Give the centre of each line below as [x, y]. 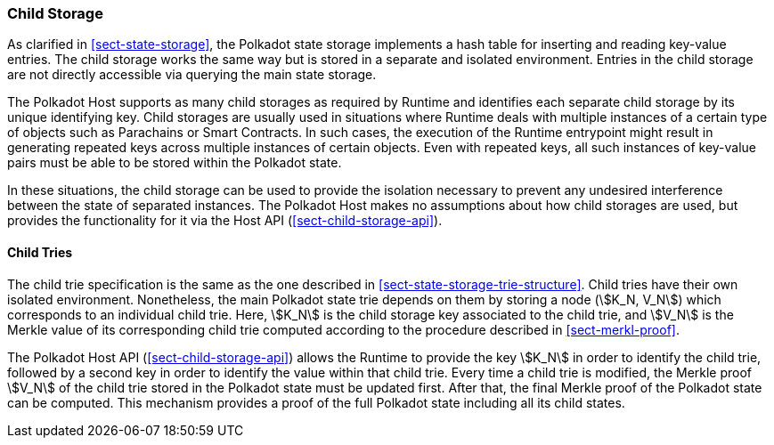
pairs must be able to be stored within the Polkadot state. [175, 163]
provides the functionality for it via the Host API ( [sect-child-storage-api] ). [225, 221]
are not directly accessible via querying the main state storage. [192, 75]
